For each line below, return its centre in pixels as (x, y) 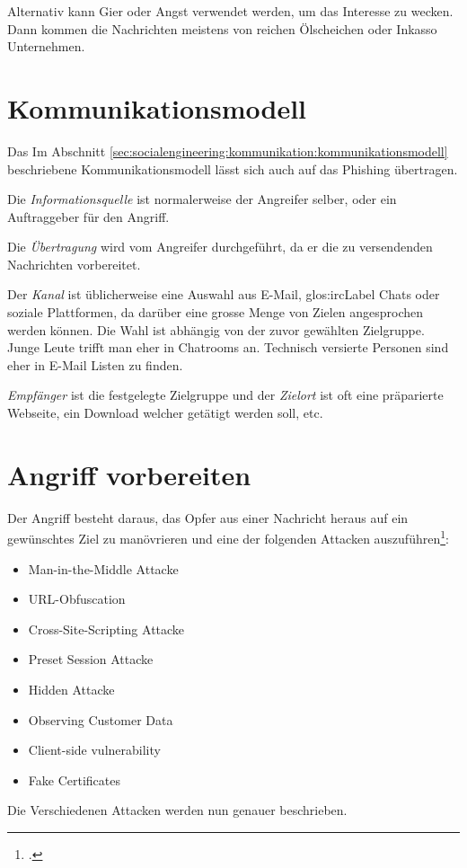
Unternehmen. (46, 46)
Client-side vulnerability (94, 750)
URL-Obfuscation (77, 599)
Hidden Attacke (71, 689)
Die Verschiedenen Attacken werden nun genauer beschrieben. (177, 810)
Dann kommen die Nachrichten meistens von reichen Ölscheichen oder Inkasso (222, 28)
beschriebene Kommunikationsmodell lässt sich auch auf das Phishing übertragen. (233, 168)
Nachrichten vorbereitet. (74, 264)
